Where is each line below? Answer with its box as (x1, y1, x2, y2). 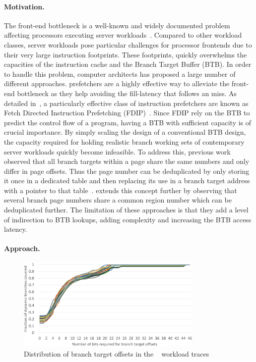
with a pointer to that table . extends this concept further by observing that (4, 185, 237, 195)
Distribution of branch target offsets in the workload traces (24, 348, 209, 359)
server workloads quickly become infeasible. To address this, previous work (4, 146, 231, 156)
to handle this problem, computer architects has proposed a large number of (4, 68, 236, 79)
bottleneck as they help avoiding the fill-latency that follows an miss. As (17, 88, 237, 98)
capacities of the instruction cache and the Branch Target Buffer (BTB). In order (4, 59, 252, 69)
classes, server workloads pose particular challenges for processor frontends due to (4, 39, 252, 50)
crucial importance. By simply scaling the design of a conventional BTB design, (4, 127, 246, 137)
